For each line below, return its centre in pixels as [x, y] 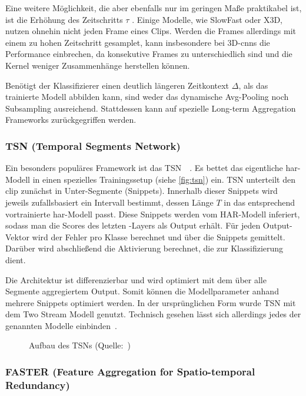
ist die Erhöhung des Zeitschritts [64, 19]
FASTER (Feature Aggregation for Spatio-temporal [130, 371]
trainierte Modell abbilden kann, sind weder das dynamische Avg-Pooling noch [147, 97]
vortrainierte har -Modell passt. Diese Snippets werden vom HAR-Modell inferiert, [153, 214]
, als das [253, 85]
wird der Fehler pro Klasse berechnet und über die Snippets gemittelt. [159, 236]
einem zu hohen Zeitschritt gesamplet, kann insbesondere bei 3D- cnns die [138, 42]
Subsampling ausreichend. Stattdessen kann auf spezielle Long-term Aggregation [151, 108]
